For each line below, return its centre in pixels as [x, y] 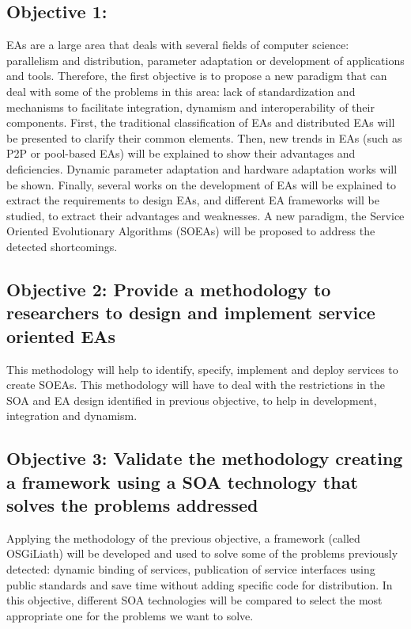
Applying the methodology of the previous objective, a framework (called [183, 538]
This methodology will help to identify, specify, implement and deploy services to [202, 369]
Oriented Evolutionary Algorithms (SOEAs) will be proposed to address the [191, 231]
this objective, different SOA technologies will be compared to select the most [194, 600]
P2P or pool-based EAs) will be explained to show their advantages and [181, 153]
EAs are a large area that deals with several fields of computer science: [178, 45]
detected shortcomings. [62, 246]
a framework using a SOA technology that [182, 481]
